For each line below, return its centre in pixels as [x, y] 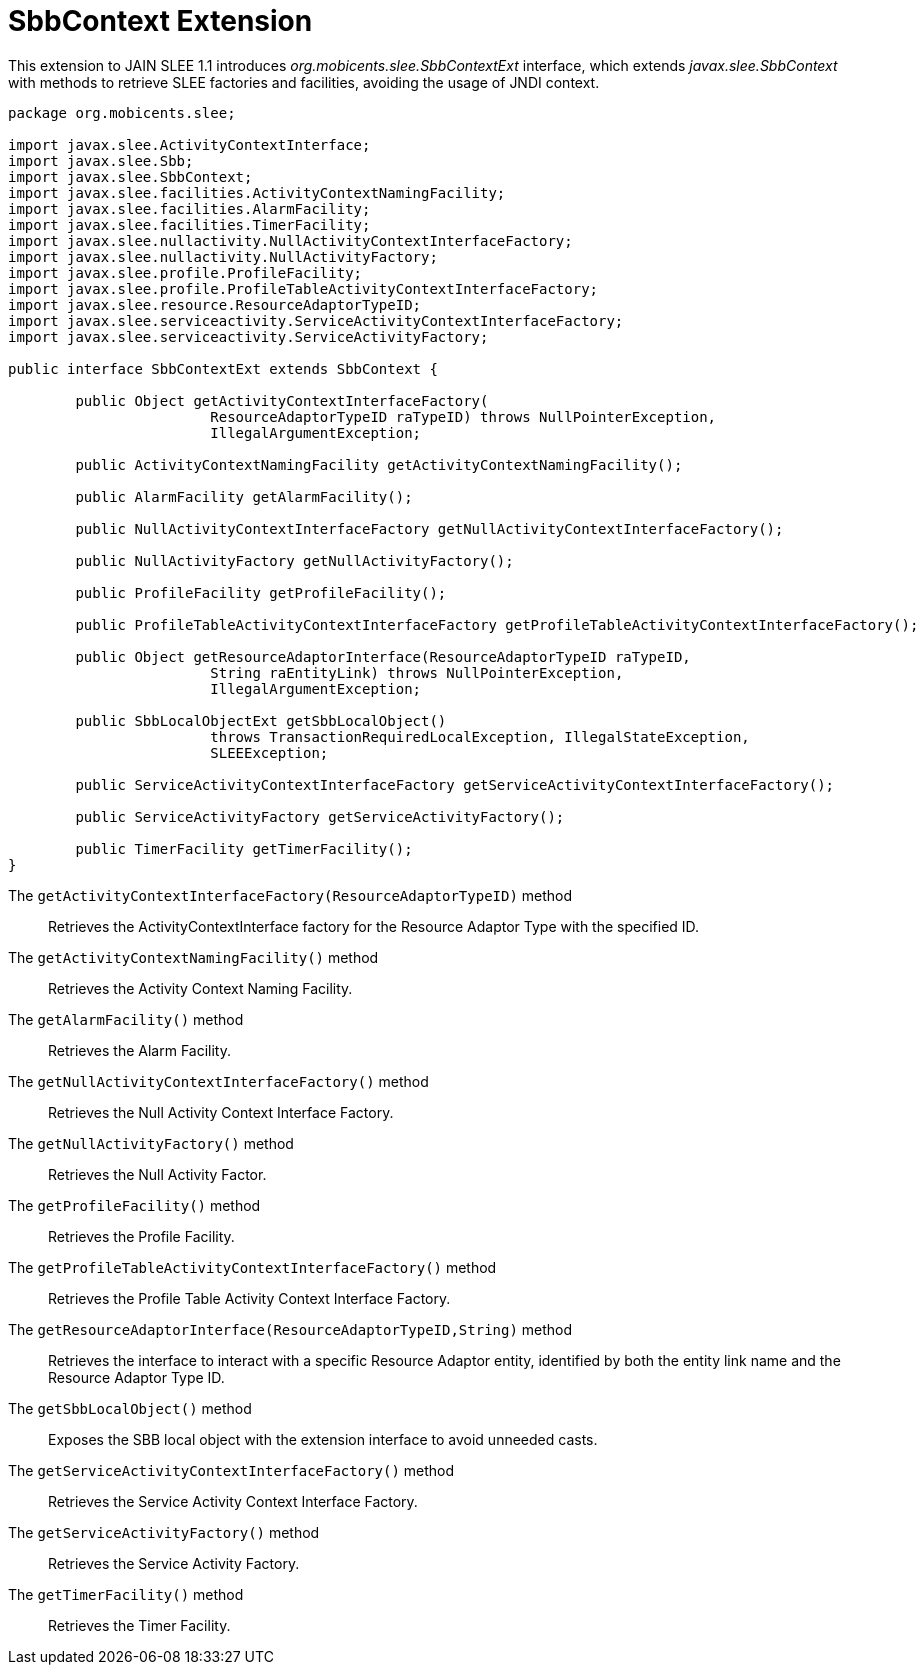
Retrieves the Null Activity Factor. [157, 1174]
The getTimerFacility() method [126, 1594]
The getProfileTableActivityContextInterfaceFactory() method [252, 1267]
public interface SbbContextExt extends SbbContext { [223, 368]
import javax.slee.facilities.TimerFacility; [189, 224]
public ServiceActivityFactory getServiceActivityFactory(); [320, 816]
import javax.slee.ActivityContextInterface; [189, 144]
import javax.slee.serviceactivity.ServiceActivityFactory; [248, 336]
